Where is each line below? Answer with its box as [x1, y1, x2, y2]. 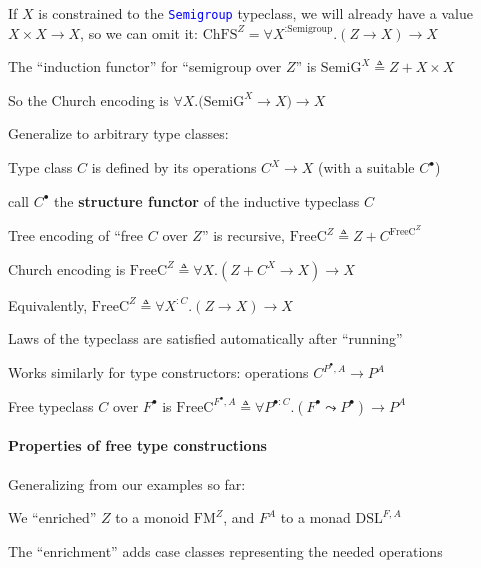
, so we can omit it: [80, 22, 198, 43]
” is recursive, [201, 225, 285, 246]
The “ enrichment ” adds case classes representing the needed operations [8, 540, 443, 561]
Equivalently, [8, 294, 88, 315]
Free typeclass [8, 395, 94, 416]
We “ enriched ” [8, 507, 97, 528]
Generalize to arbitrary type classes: [8, 123, 229, 144]
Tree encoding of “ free [8, 225, 144, 246]
